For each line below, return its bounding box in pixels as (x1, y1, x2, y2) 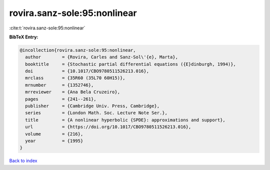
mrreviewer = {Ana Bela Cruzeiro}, (25, 89, 120, 95)
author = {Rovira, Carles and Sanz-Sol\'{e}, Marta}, (25, 54, 178, 60)
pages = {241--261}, (25, 96, 97, 102)
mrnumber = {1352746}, (25, 82, 94, 88)
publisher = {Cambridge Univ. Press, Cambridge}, (25, 103, 160, 109)
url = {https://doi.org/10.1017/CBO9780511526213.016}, (25, 124, 191, 130)
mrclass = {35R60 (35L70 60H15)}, (25, 75, 125, 81)
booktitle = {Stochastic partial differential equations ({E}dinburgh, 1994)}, (25, 61, 236, 67)
